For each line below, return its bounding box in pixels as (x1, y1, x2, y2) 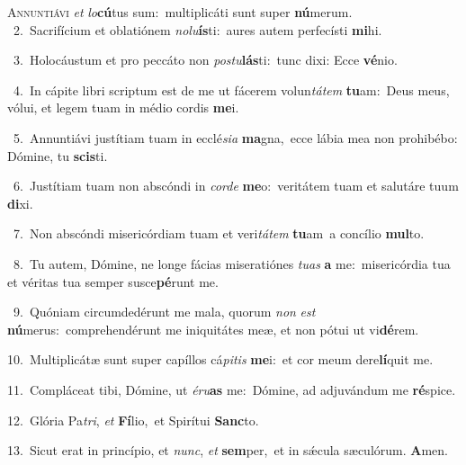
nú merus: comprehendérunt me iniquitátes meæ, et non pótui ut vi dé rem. (7, 319, 419, 338)
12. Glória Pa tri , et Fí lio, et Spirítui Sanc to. (7, 410, 259, 429)
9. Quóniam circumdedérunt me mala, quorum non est (13, 302, 316, 321)
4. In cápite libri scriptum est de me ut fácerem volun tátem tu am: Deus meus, (13, 80, 450, 99)
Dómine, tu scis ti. (7, 146, 108, 165)
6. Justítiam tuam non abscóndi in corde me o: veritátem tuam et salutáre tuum (13, 176, 459, 195)
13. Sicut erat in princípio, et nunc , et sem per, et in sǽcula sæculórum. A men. (7, 441, 448, 460)
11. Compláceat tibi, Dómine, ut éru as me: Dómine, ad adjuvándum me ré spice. (7, 380, 456, 398)
